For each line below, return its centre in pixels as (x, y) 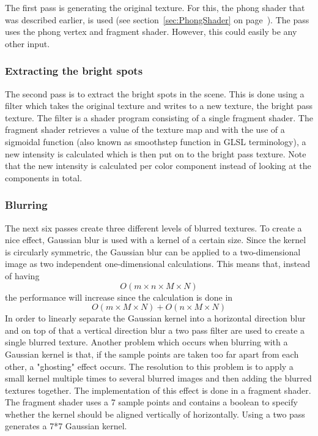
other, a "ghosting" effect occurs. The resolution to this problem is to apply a (149, 366)
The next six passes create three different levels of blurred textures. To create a (153, 227)
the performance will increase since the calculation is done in (119, 297)
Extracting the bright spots (74, 71)
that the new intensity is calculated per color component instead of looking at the (158, 166)
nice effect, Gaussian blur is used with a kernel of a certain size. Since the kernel (156, 240)
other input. (28, 43)
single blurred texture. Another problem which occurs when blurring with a (146, 342)
